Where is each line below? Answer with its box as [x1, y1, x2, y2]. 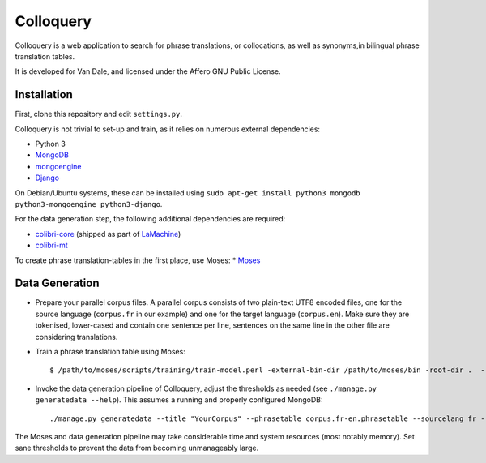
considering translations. [35, 332, 118, 341]
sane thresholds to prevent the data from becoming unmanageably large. [15, 443, 259, 453]
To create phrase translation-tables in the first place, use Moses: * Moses [15, 255, 261, 265]
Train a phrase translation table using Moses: [35, 347, 185, 356]
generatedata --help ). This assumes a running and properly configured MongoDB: [35, 395, 323, 405]
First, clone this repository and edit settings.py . [15, 109, 182, 119]
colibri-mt [35, 240, 68, 251]
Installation [15, 88, 73, 101]
